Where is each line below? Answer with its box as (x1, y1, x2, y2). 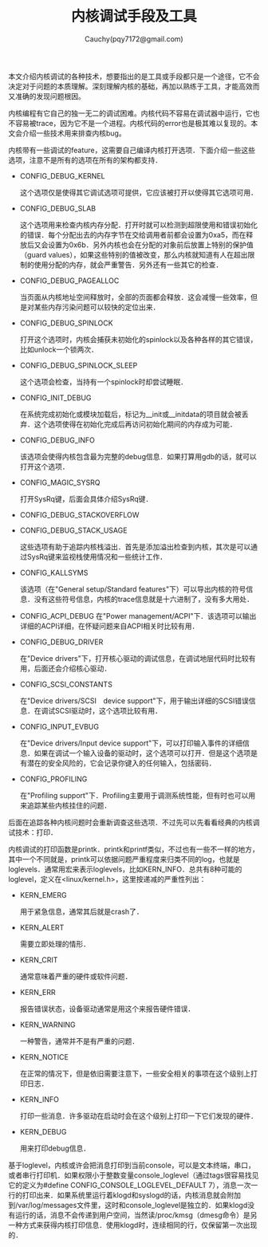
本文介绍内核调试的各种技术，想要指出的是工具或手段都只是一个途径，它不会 (8, 71, 260, 81)
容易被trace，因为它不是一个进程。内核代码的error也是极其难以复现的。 (14, 118, 251, 128)
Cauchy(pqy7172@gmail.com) (85, 33, 183, 44)
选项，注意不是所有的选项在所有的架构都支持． (8, 155, 162, 164)
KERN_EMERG (19, 890, 67, 899)
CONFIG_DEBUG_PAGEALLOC (19, 276, 120, 285)
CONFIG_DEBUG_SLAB (19, 203, 97, 213)
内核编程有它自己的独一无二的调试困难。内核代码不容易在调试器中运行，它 (8, 108, 253, 118)
